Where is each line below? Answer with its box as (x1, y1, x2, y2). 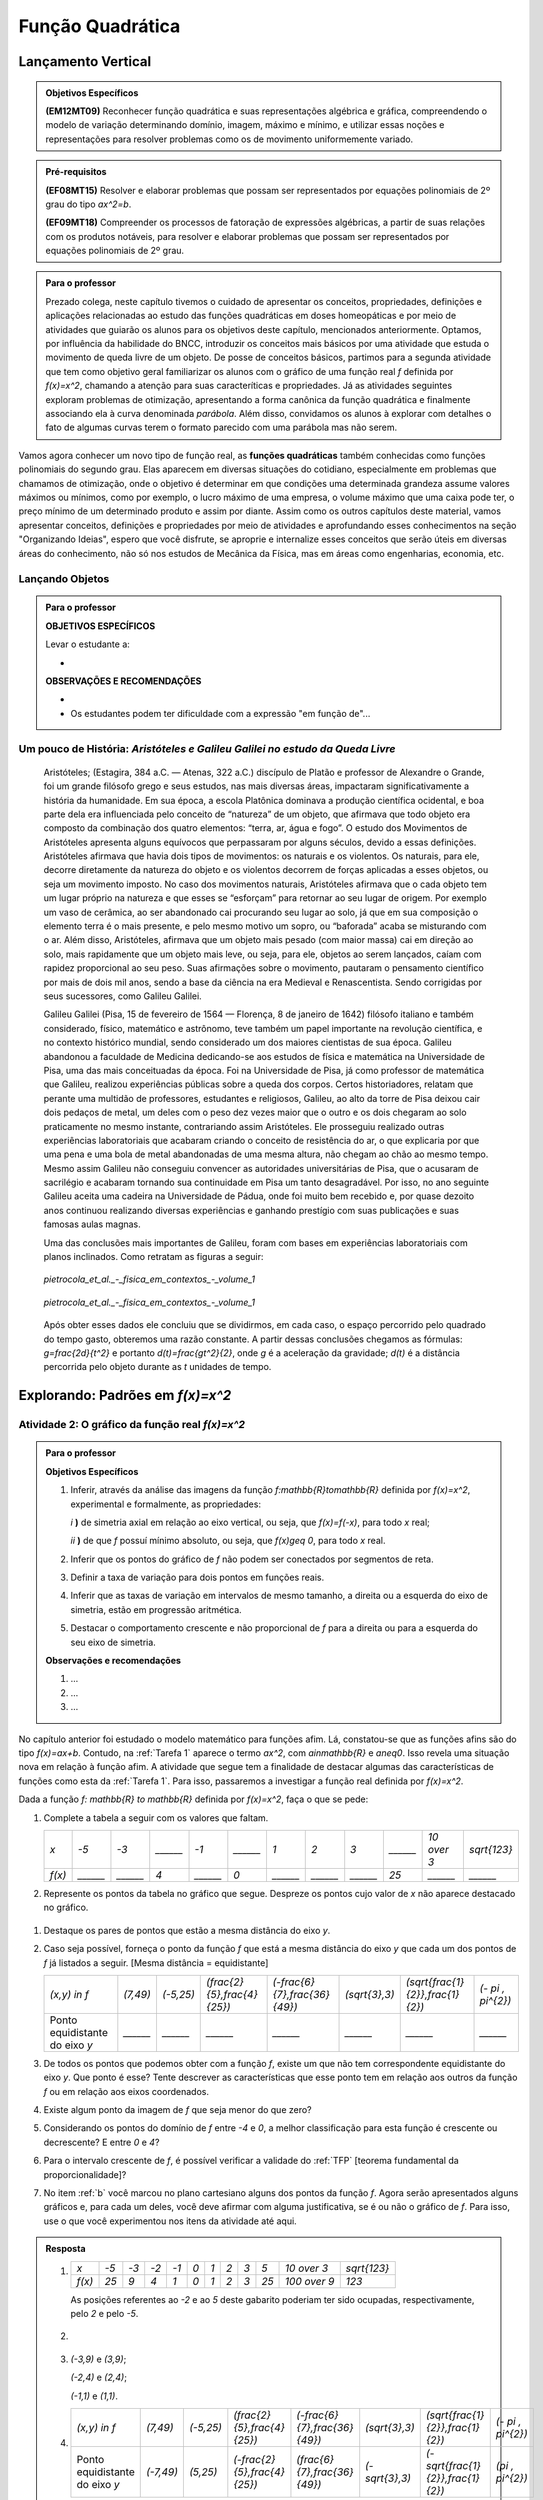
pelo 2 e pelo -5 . (70, 2307, 139, 2319)
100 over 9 (285, 2274, 335, 2288)
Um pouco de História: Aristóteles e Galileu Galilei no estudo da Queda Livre (18, 741, 396, 755)
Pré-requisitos (45, 166, 107, 178)
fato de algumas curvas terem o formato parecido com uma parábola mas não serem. (45, 421, 398, 434)
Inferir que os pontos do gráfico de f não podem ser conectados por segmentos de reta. (70, 1553, 434, 1565)
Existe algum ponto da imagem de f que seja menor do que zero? (43, 2104, 312, 2116)
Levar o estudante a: (45, 638, 130, 650)
